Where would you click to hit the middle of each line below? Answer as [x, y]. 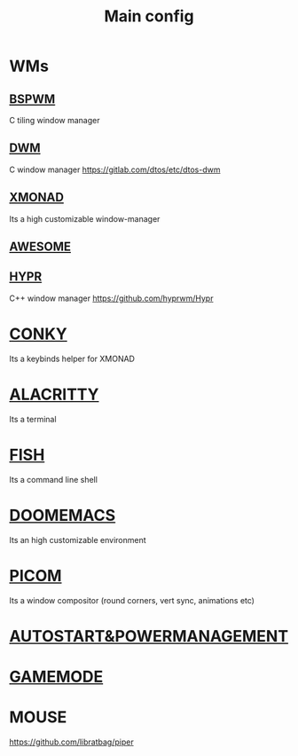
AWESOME [40, 247]
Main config [149, 16]
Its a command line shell [53, 479]
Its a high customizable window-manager [85, 218]
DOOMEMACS [63, 515]
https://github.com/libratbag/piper [72, 742]
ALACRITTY [54, 394]
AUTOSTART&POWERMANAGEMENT [149, 636]
